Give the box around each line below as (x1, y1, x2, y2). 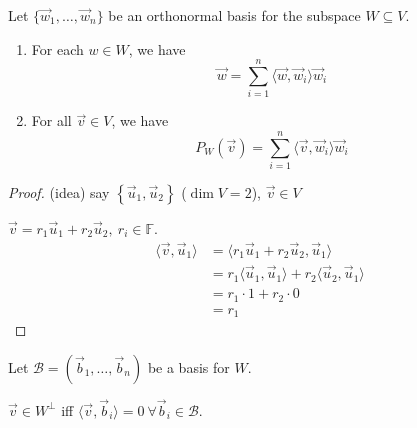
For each (31, 38, 84, 59)
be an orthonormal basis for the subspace (108, 5, 361, 25)
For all (31, 110, 72, 131)
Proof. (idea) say (8, 182, 110, 203)
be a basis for (147, 356, 230, 377)
